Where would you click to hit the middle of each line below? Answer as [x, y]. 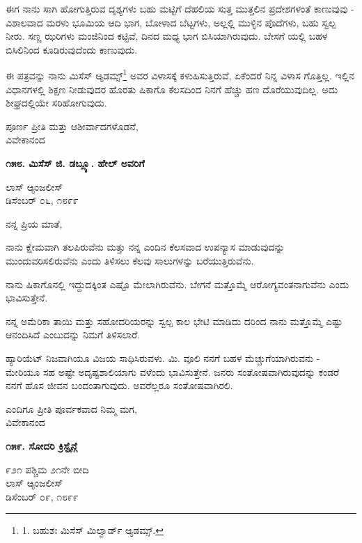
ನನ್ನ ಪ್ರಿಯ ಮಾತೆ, [34, 223]
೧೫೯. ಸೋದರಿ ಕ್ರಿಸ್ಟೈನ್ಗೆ [41, 445]
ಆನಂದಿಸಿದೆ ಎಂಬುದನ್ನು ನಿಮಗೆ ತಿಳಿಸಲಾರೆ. [73, 335]
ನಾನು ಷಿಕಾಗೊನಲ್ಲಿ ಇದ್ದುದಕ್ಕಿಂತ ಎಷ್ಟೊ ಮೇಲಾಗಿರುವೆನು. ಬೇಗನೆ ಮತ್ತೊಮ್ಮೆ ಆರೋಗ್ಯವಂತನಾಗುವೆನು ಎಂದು [178, 284]
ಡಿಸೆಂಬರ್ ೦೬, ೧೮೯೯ [42, 200]
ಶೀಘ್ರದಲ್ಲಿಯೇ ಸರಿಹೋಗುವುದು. [56, 103]
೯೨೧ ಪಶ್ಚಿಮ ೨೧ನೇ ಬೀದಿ [47, 469]
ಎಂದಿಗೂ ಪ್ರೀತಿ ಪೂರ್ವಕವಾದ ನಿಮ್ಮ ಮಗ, [71, 408]
